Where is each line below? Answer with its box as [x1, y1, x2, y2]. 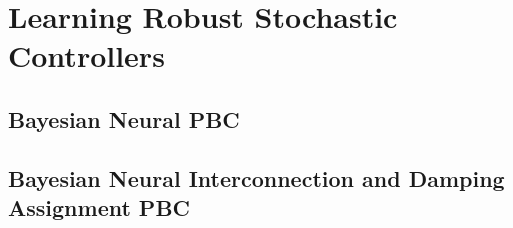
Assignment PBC [8, 192, 191, 223]
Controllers [8, 35, 165, 76]
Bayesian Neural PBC [8, 103, 240, 134]
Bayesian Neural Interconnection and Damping [8, 162, 505, 193]
